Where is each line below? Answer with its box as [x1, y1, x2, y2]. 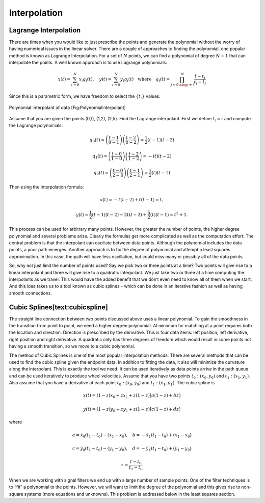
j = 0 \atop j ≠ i [170, 82, 194, 87]
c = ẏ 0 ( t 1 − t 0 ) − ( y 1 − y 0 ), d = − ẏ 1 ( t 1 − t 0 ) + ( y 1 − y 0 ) [72, 446, 192, 452]
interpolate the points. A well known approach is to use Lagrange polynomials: [9, 59, 168, 66]
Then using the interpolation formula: [9, 184, 84, 190]
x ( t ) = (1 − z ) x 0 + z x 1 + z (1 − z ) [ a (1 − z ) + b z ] [83, 393, 181, 399]
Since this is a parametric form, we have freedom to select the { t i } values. [9, 93, 160, 100]
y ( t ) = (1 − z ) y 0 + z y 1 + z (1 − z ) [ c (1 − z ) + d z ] [83, 406, 181, 413]
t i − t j [194, 79, 206, 86]
